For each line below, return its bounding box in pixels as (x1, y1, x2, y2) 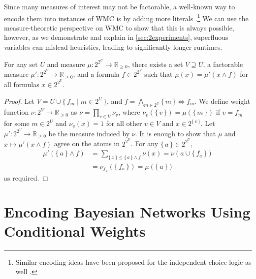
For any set (4, 59, 38, 69)
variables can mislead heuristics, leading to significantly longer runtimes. (4, 42, 223, 52)
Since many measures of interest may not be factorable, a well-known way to (4, 1, 235, 11)
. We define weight (194, 95, 251, 106)
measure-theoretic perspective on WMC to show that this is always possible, (4, 22, 234, 32)
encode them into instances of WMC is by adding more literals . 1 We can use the (4, 11, 249, 23)
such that (144, 69, 173, 79)
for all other (106, 118, 142, 128)
